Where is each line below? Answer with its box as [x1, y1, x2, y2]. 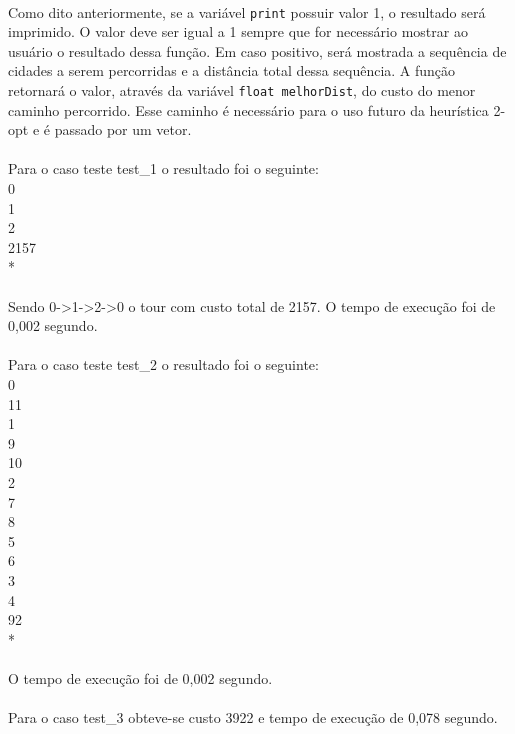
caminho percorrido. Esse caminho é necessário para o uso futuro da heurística [8, 99, 489, 120]
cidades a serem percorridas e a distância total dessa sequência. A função [8, 60, 456, 81]
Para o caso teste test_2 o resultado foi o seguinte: [8, 354, 319, 375]
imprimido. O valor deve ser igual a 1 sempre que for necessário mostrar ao [8, 21, 468, 42]
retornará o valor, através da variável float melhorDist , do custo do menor [8, 80, 476, 101]
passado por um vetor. [54, 119, 192, 140]
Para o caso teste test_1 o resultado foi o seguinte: [8, 158, 319, 179]
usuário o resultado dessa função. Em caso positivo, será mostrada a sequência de [8, 40, 507, 61]
